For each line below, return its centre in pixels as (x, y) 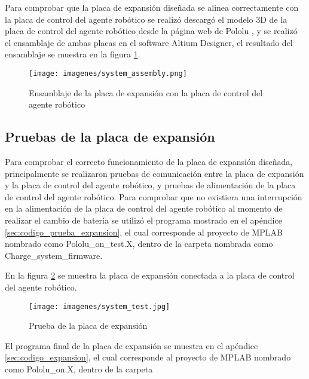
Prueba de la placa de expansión (88, 325)
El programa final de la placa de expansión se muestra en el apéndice (131, 345)
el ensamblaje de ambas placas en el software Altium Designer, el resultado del (149, 42)
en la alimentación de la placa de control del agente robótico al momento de (144, 208)
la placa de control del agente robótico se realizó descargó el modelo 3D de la (146, 19)
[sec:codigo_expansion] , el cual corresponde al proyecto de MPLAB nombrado (148, 357)
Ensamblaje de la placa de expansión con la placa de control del (146, 92)
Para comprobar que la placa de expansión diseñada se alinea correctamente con (152, 7)
